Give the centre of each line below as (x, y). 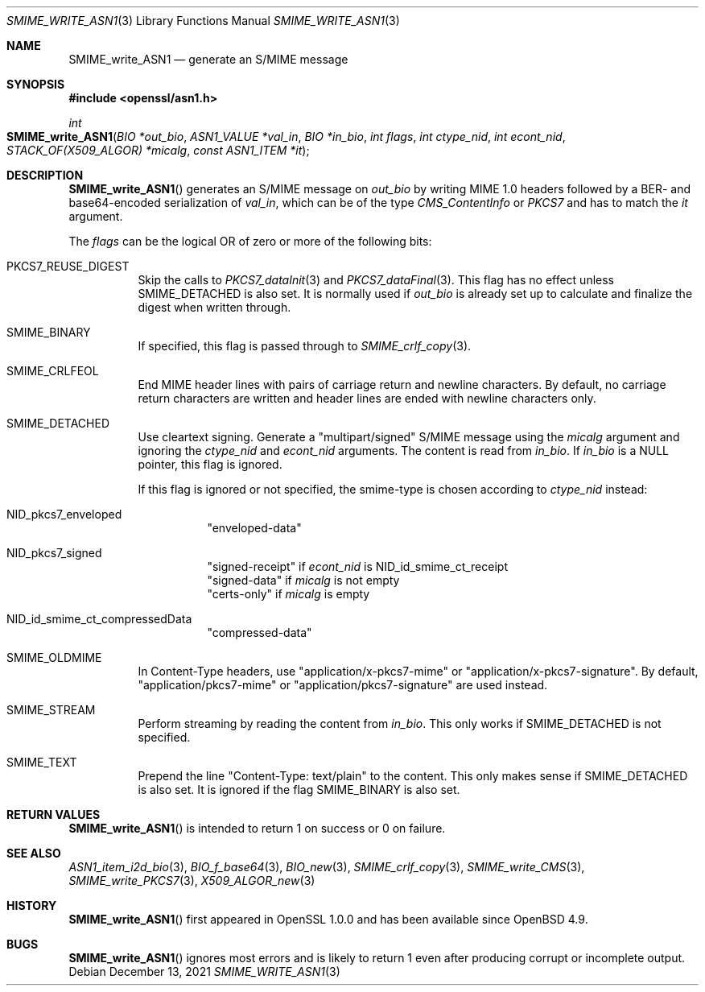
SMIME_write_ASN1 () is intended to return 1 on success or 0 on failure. (257, 828)
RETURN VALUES (54, 814)
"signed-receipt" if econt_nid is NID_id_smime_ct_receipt (357, 566)
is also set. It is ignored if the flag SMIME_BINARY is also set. (299, 789)
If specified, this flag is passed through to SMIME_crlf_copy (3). (305, 346)
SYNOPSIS (36, 84)
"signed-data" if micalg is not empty (303, 580)
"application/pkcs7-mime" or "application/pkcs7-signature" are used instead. (343, 685)
